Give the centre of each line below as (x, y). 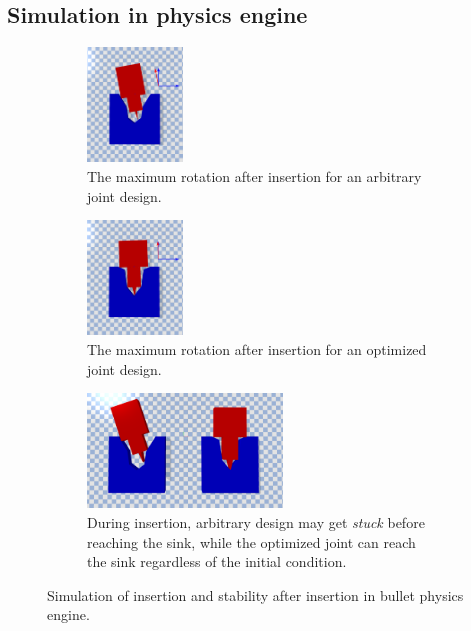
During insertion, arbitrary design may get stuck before (256, 521)
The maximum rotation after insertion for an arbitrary (254, 175)
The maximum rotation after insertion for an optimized (257, 348)
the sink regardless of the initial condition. (217, 561)
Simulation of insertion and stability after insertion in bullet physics (255, 594)
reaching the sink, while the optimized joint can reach (251, 541)
